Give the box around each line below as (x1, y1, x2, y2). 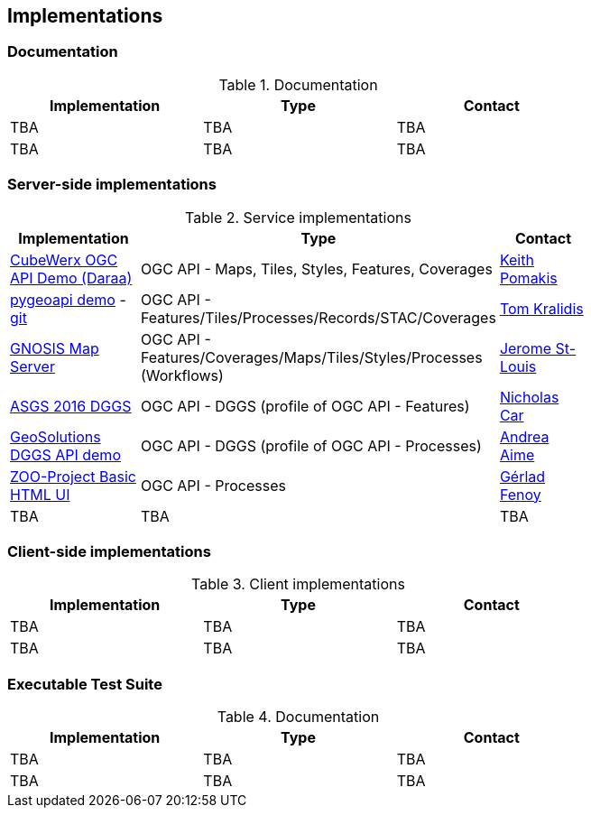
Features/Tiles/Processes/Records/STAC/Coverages (140, 308, 496, 327)
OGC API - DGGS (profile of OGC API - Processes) (140, 436, 482, 455)
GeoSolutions (10, 427, 101, 446)
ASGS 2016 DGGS (10, 396, 132, 415)
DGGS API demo (10, 445, 121, 464)
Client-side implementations (7, 542, 211, 560)
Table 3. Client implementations (191, 575, 405, 594)
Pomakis (499, 268, 558, 287)
